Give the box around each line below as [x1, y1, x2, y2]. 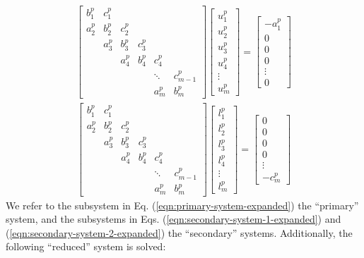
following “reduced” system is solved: [6, 239, 166, 254]
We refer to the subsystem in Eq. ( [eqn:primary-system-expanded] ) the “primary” [6, 197, 359, 212]
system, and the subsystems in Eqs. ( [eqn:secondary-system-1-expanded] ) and [6, 211, 341, 226]
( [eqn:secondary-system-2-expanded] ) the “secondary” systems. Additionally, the [6, 225, 353, 240]
